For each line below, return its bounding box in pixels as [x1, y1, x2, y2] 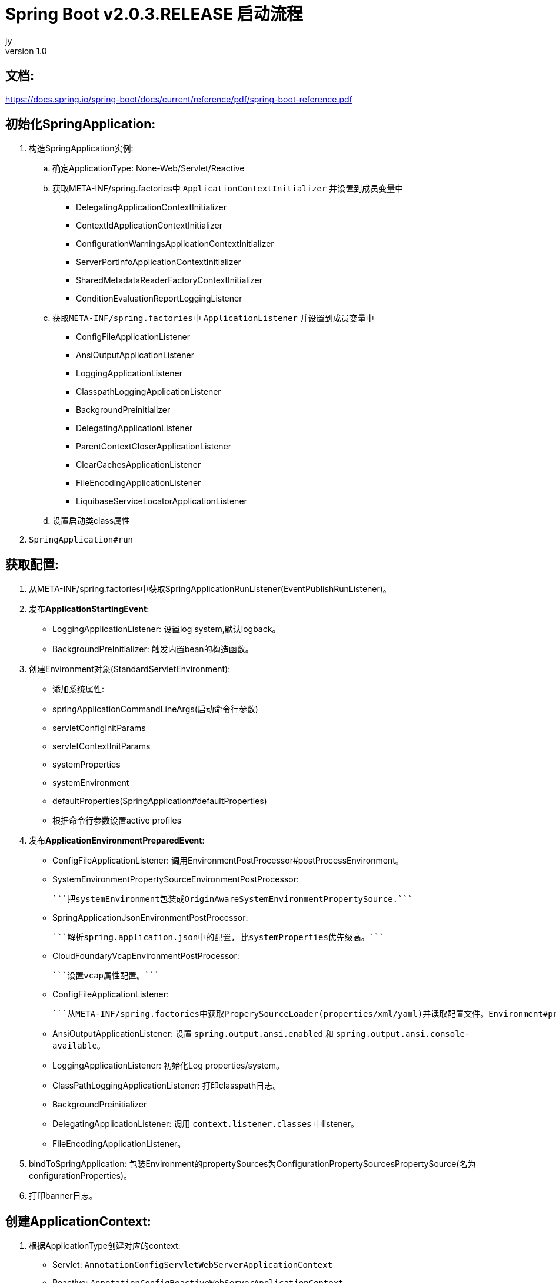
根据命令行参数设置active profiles [52, 815, 182, 826]
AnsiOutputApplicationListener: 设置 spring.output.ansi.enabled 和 [52, 1029, 334, 1039]
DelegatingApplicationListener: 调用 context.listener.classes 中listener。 [52, 1119, 359, 1129]
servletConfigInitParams [52, 723, 146, 733]
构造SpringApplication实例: [29, 143, 134, 154]
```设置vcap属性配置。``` [52, 971, 160, 981]
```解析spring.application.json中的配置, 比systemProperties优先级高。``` [52, 933, 385, 943]
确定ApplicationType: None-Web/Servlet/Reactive [52, 163, 245, 174]
